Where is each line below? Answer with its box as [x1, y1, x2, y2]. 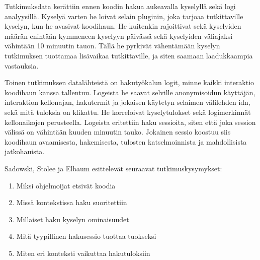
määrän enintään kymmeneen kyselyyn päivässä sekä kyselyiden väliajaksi [5, 30, 233, 41]
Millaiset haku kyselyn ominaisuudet [16, 214, 129, 224]
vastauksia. [5, 60, 39, 71]
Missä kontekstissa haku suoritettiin [16, 197, 127, 208]
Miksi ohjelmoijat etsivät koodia [16, 180, 116, 190]
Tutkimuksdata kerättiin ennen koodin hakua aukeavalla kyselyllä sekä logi [5, 1, 236, 11]
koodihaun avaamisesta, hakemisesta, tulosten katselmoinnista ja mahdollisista [5, 136, 247, 147]
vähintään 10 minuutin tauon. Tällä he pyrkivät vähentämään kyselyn [5, 40, 220, 51]
